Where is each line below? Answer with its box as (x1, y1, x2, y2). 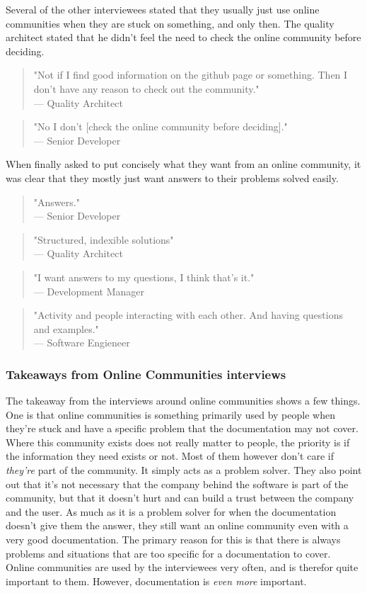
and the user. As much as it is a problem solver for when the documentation (6, 504, 337, 519)
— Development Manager (33, 283, 144, 298)
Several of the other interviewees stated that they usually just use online (6, 2, 320, 16)
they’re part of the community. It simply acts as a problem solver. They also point (6, 463, 362, 478)
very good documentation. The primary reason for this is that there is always (6, 532, 341, 547)
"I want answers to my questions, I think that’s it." (33, 269, 255, 284)
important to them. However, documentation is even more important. (6, 573, 307, 588)
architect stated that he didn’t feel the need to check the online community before (6, 30, 361, 45)
